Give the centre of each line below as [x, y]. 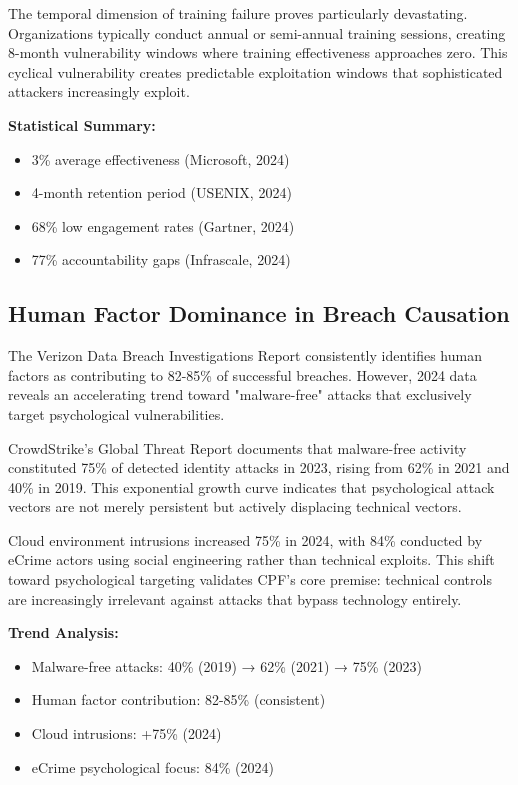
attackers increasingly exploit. [99, 91]
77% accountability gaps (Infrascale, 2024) [161, 259]
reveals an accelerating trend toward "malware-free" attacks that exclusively [240, 394]
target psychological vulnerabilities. [116, 413]
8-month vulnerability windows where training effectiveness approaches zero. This [258, 52]
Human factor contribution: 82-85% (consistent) [178, 699]
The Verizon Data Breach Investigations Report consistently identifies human [245, 355]
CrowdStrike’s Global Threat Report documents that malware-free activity [237, 447]
